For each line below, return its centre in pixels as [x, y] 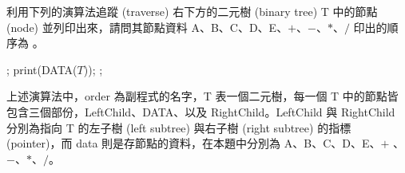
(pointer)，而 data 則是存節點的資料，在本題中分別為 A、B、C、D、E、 [194, 143]
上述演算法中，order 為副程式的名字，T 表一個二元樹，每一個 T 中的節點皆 [202, 96]
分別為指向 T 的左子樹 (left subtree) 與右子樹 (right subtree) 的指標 [179, 127]
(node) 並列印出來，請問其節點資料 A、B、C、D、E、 [147, 27]
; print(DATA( [42, 69]
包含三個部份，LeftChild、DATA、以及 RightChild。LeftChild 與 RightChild [201, 111]
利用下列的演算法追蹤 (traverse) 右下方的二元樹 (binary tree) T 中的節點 [192, 11]
